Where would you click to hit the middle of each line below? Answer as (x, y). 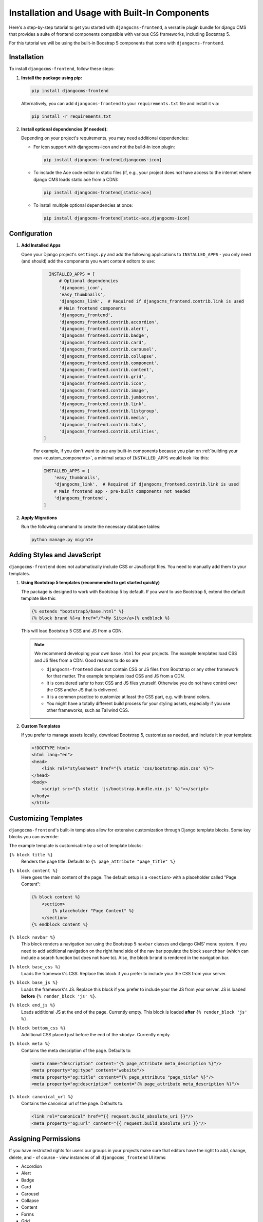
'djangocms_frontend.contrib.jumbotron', (109, 397)
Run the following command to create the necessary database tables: (91, 526)
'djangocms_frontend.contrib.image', (104, 390)
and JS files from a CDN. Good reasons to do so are (86, 660)
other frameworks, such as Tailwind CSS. (88, 710)
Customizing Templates (46, 818)
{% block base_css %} (35, 967)
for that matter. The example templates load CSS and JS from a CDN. (116, 676)
